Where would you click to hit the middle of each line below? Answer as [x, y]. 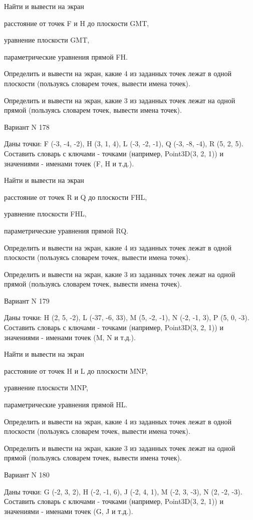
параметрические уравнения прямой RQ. [66, 230]
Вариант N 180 [27, 474]
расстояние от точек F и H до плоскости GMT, [77, 23]
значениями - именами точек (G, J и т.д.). [69, 511]
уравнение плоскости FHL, [45, 214]
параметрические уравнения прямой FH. [66, 56]
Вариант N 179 [27, 300]
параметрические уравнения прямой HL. [66, 405]
